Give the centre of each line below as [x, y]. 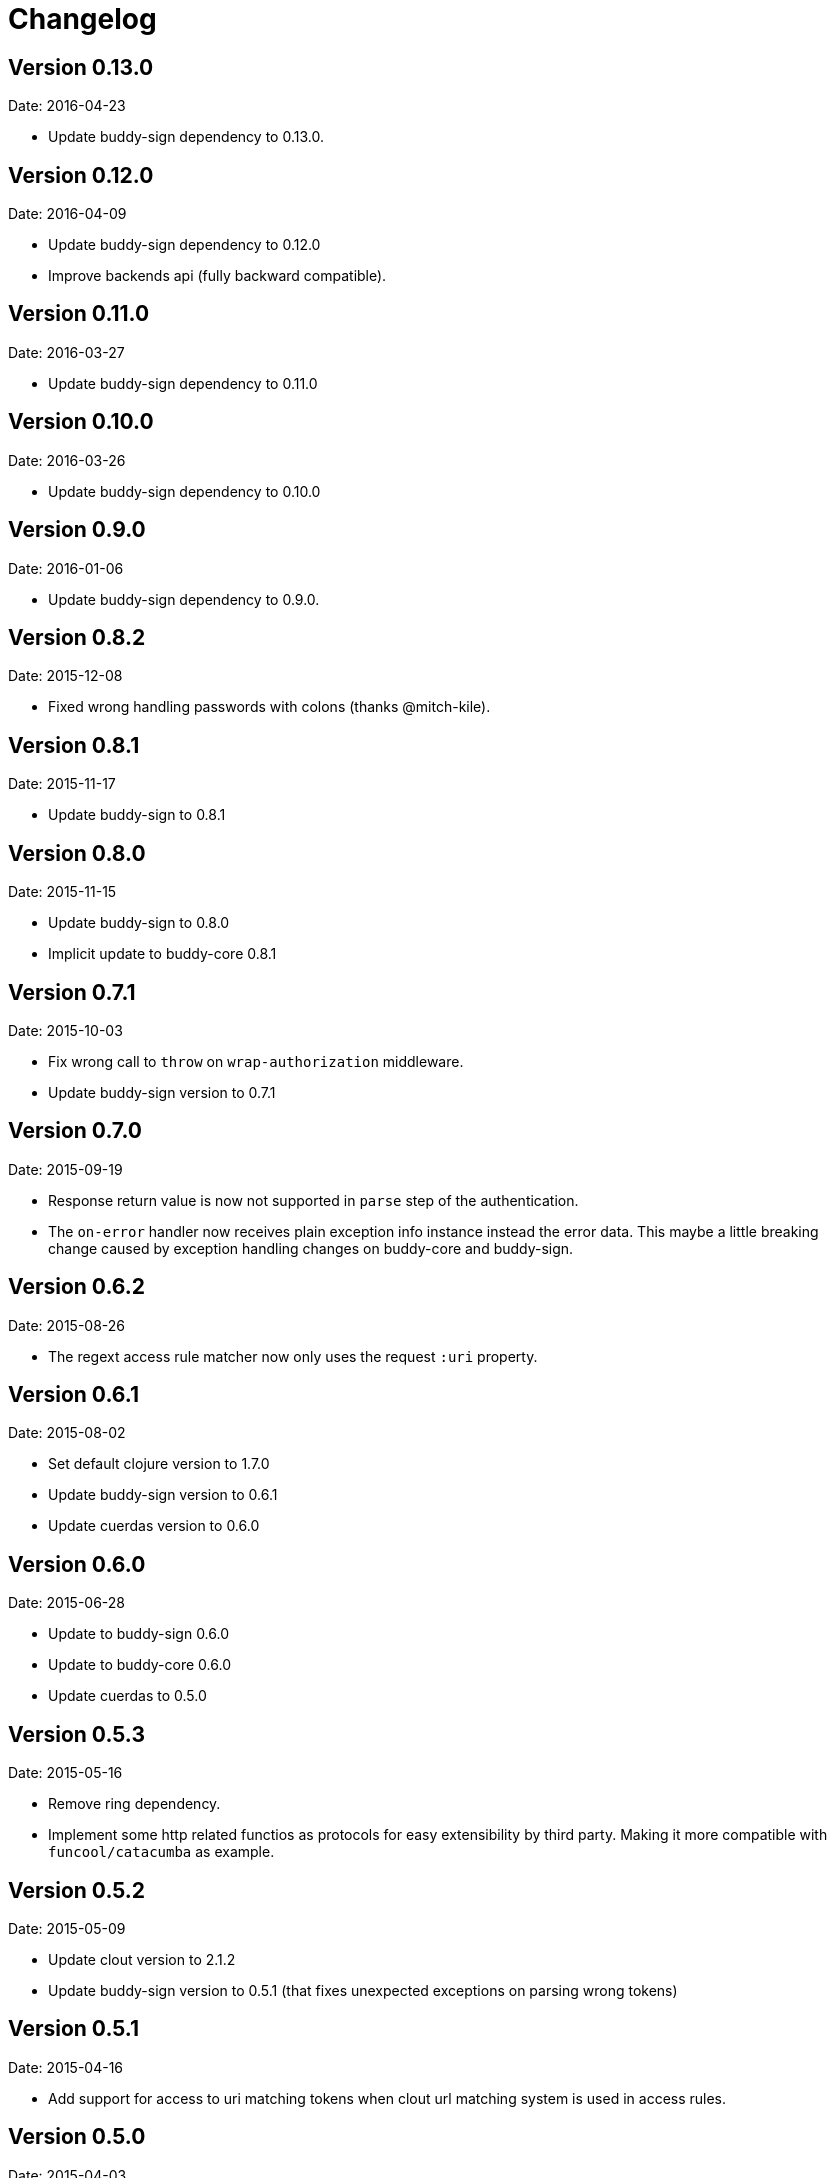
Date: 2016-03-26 [67, 460]
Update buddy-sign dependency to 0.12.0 [184, 245]
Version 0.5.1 [74, 2029]
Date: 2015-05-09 [67, 1928]
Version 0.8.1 [74, 745]
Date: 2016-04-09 [67, 214]
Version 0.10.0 [81, 422]
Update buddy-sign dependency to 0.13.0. [186, 137]
